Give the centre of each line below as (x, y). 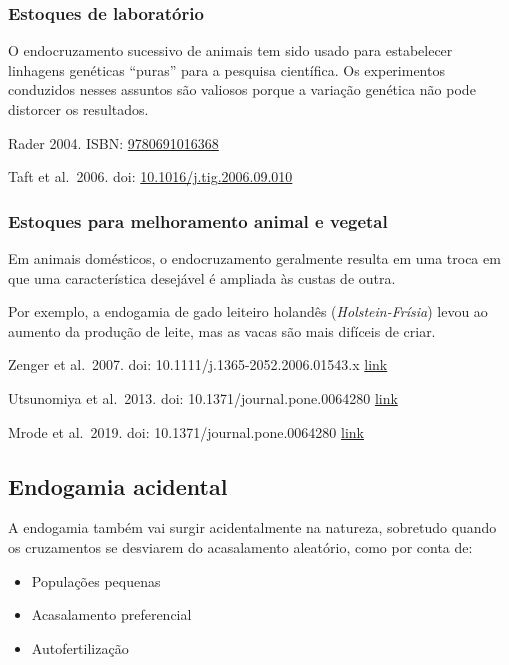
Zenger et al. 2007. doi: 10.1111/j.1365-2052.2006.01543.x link (198, 364)
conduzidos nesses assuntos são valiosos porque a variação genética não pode (242, 89)
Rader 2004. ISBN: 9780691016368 (113, 142)
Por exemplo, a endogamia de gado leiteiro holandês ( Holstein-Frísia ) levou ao (248, 311)
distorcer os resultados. (78, 109)
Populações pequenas (96, 580)
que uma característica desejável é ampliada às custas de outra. (202, 277)
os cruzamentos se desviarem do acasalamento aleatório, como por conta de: (240, 546)
